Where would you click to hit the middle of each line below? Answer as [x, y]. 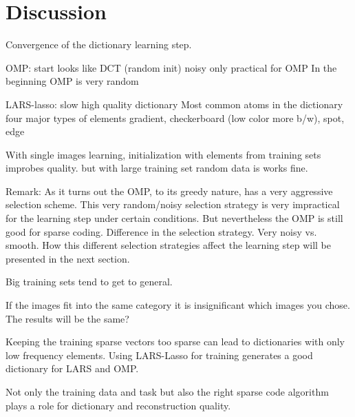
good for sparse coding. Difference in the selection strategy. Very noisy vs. [161, 231]
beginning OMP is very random [72, 81]
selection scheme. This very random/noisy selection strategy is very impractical [173, 204]
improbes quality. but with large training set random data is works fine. [157, 168]
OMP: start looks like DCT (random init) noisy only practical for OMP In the [171, 67]
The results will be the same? [67, 318]
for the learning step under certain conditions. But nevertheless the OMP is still [174, 218]
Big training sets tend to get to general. [89, 282]
